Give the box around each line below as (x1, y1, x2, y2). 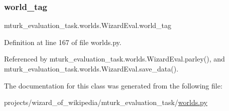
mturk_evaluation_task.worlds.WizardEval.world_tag (4, 20, 172, 30)
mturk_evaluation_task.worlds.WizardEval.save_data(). (4, 63, 179, 73)
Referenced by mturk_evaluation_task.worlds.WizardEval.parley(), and (4, 53, 225, 64)
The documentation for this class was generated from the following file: (4, 80, 222, 90)
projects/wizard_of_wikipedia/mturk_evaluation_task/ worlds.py (4, 97, 207, 107)
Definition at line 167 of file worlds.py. (4, 36, 122, 47)
